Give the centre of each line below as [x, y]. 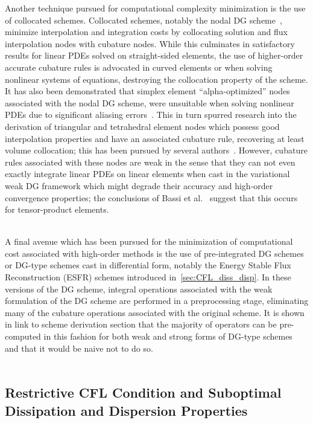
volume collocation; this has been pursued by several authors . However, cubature [156, 150]
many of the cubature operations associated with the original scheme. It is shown [155, 312]
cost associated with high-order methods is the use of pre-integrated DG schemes [154, 253]
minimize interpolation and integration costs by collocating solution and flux [146, 32]
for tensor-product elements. [57, 209]
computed [23, 336]
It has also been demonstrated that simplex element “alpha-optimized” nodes [147, 91]
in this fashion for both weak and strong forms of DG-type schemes [168, 336]
